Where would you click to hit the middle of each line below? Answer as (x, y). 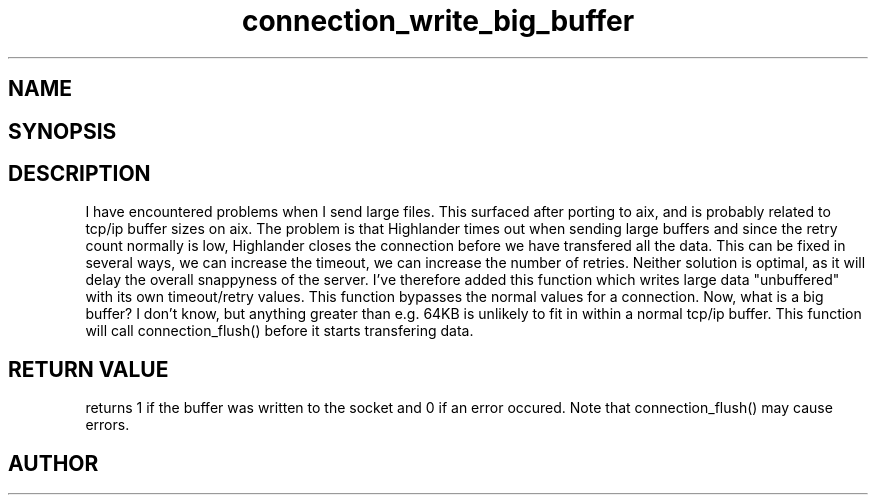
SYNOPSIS (62, 131)
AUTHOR (53, 463)
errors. (107, 425)
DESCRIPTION (79, 174)
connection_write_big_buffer (438, 21)
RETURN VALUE (88, 369)
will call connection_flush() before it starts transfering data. (279, 331)
